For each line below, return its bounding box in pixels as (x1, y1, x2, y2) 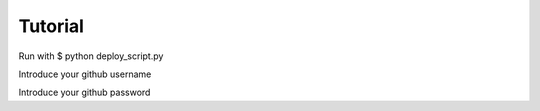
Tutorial (18, 15, 85, 37)
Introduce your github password (18, 86, 151, 99)
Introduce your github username (18, 68, 152, 80)
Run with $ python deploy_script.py (18, 50, 164, 62)
